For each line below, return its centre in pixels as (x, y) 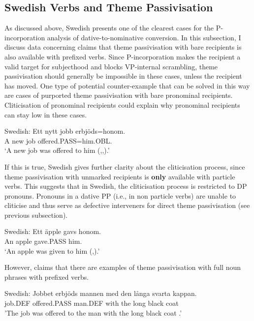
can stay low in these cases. (46, 114)
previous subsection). (36, 215)
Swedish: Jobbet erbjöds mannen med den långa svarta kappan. (101, 293)
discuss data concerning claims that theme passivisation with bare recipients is (123, 47)
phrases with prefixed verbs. (47, 277)
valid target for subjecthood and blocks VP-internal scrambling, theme (111, 66)
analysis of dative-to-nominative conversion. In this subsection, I (144, 37)
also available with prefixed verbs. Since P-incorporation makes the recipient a (123, 56)
